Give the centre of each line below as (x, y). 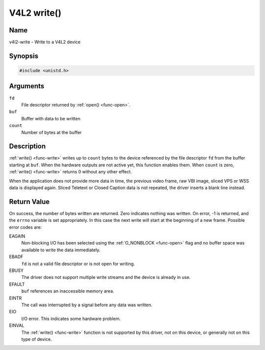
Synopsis (24, 56)
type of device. (37, 339)
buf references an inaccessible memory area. (68, 291)
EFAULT (17, 284)
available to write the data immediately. (61, 250)
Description (27, 147)
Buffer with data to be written (51, 118)
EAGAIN (17, 236)
